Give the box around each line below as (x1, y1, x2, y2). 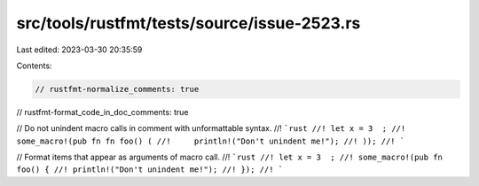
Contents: (16, 60, 52, 71)
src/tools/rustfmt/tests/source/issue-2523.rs (16, 13, 361, 33)
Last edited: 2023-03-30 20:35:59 (16, 44, 143, 55)
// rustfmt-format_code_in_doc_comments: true (16, 106, 189, 117)
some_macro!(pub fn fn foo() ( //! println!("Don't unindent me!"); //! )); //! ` (16, 136, 405, 146)
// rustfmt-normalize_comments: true (35, 84, 200, 94)
